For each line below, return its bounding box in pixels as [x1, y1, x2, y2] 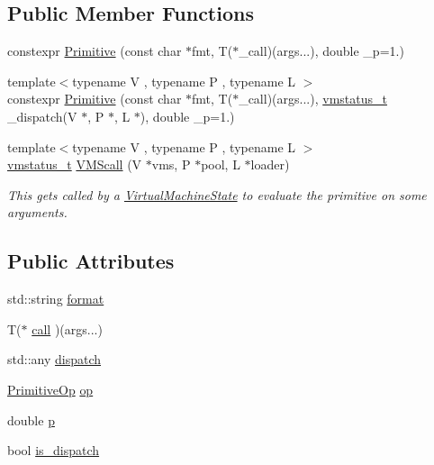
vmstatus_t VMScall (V [7, 155, 142, 174]
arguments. [7, 203, 68, 222]
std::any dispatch [7, 350, 102, 369]
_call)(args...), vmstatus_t [239, 89, 387, 108]
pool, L [201, 155, 240, 174]
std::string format [7, 289, 104, 308]
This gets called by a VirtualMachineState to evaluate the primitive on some [7, 185, 427, 204]
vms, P [151, 155, 191, 174]
